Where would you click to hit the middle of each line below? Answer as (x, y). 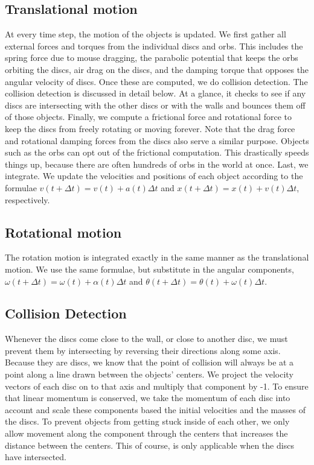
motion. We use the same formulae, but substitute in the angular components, (149, 269)
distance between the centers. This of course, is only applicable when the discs (149, 445)
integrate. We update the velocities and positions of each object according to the (154, 176)
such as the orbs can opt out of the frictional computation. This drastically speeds (157, 152)
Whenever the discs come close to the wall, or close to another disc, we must (146, 339)
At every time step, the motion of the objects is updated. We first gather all (146, 34)
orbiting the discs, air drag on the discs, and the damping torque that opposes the (157, 69)
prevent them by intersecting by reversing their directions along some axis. (143, 350)
